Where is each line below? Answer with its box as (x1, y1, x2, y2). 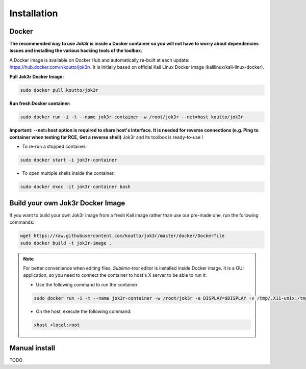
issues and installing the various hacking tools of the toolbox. (9, 47, 143, 54)
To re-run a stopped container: (22, 143, 87, 150)
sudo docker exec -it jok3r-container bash (20, 184, 131, 190)
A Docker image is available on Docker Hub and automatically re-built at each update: (9, 57, 190, 63)
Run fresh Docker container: (9, 100, 71, 107)
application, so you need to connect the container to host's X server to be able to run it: (23, 272, 207, 278)
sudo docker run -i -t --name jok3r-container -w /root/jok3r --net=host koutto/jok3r (20, 114, 244, 120)
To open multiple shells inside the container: (22, 170, 115, 176)
